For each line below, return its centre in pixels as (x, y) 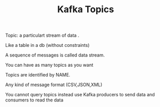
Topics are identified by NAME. (38, 75)
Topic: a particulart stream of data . (42, 35)
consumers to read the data (34, 100)
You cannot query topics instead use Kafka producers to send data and (80, 95)
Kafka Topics (86, 9)
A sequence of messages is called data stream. (55, 55)
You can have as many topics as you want (49, 65)
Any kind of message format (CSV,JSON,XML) (54, 85)
